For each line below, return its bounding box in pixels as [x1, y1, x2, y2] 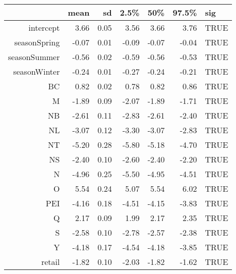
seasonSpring [14, 36, 60, 48]
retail [41, 256, 60, 267]
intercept [28, 22, 60, 33]
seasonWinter [13, 66, 60, 77]
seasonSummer [8, 51, 60, 63]
